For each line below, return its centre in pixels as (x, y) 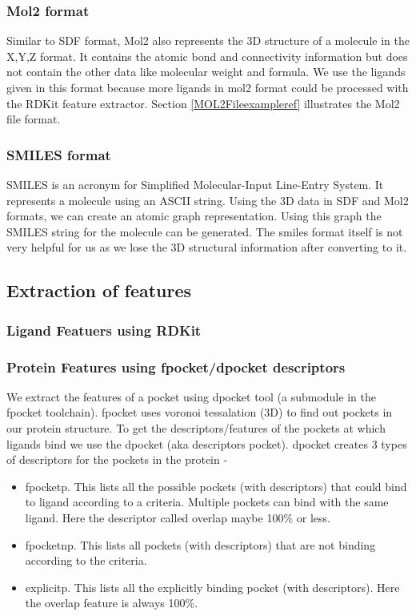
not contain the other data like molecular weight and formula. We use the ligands (206, 72)
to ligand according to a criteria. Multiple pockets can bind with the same (207, 502)
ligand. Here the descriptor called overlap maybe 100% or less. (178, 517)
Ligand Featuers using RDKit (104, 330)
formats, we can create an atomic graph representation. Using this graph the (194, 216)
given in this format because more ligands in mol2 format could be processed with (208, 87)
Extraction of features (99, 290)
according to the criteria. (86, 560)
